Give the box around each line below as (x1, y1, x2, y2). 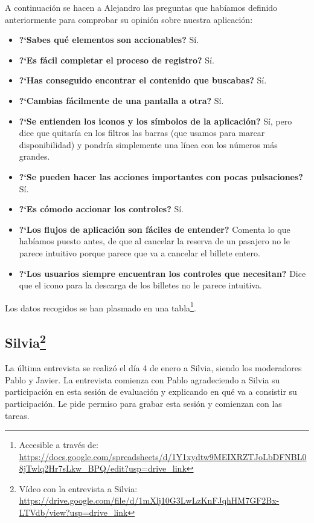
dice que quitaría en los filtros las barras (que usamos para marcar (19, 126, 265, 139)
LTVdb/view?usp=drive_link (19, 506, 128, 519)
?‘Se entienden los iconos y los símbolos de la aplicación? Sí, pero (19, 114, 292, 127)
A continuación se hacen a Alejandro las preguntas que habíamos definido (5, 1, 278, 13)
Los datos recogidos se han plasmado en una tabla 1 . (5, 299, 196, 314)
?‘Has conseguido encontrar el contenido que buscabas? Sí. (19, 74, 267, 86)
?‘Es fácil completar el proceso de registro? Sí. (19, 53, 214, 66)
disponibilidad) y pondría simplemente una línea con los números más (19, 138, 278, 151)
